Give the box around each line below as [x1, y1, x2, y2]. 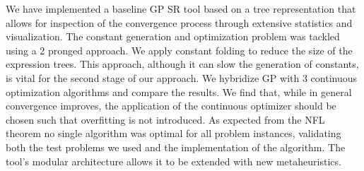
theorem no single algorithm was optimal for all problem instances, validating [6, 126, 341, 141]
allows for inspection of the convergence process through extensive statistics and [6, 15, 353, 30]
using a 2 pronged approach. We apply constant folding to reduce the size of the [6, 42, 353, 57]
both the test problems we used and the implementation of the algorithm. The [6, 139, 346, 154]
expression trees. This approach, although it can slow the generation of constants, [6, 57, 359, 71]
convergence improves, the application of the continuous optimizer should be [6, 98, 336, 113]
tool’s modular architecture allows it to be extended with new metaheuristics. [6, 153, 341, 168]
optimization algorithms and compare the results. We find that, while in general [6, 84, 352, 99]
